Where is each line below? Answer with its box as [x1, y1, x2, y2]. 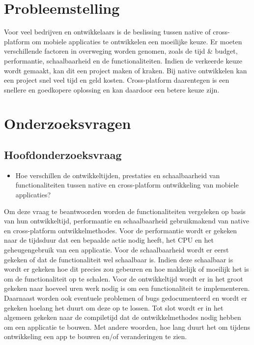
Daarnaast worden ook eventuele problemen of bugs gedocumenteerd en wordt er [4, 292, 247, 303]
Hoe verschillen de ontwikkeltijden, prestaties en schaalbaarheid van [15, 170, 220, 180]
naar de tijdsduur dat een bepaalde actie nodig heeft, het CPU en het [4, 235, 214, 245]
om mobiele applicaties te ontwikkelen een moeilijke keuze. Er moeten [32, 36, 242, 46]
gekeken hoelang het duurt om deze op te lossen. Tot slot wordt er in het [4, 302, 224, 313]
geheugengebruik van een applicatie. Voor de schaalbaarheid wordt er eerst [4, 245, 229, 255]
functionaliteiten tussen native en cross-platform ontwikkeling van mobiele [15, 180, 239, 190]
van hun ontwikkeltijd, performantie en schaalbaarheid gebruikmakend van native [4, 216, 249, 226]
